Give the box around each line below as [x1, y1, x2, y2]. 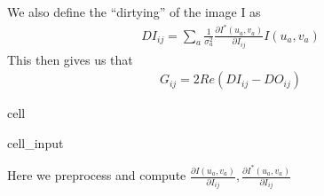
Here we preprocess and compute [7, 166, 186, 184]
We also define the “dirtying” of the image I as [7, 3, 261, 20]
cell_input [7, 133, 64, 152]
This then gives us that [7, 50, 133, 68]
